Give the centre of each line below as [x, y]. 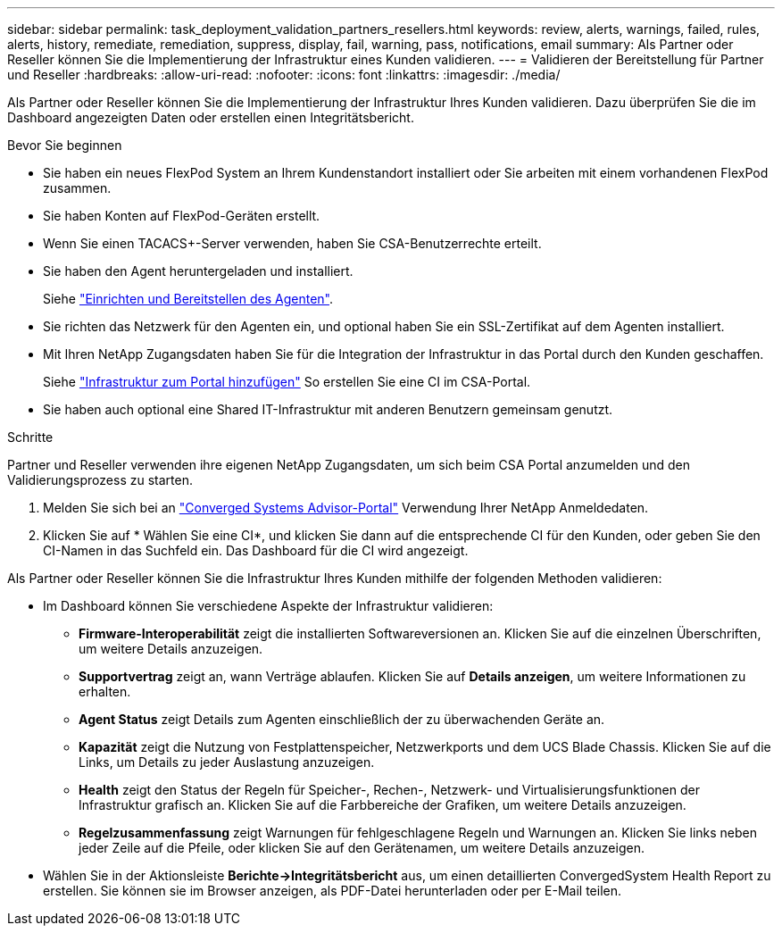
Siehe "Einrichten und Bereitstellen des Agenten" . [188, 299]
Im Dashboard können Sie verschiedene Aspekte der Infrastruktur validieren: [268, 606]
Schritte [30, 437]
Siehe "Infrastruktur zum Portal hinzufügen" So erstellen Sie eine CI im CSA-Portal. [287, 382]
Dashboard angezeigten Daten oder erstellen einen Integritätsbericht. [211, 117]
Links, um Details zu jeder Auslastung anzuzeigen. [227, 762]
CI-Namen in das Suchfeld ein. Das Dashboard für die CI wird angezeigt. [256, 550]
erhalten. [105, 691]
